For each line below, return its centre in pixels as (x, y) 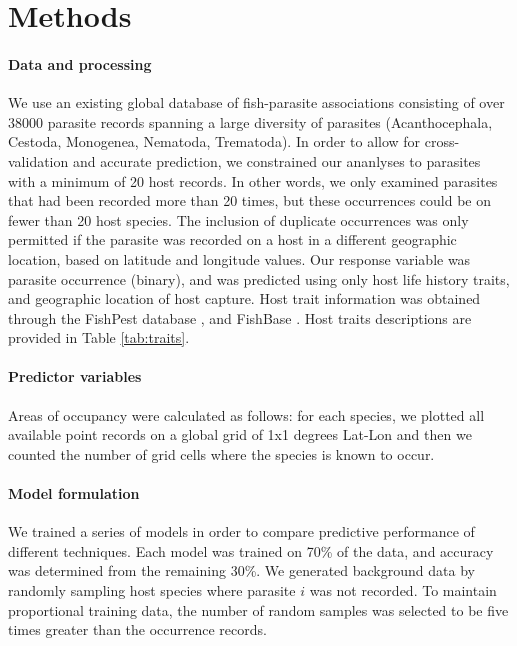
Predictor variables (75, 376)
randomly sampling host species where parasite (152, 590)
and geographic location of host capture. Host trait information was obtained (244, 298)
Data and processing (80, 63)
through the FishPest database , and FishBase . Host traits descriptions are (240, 317)
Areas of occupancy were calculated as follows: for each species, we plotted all (246, 414)
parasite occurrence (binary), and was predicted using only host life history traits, (259, 278)
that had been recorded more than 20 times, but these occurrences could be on (250, 200)
